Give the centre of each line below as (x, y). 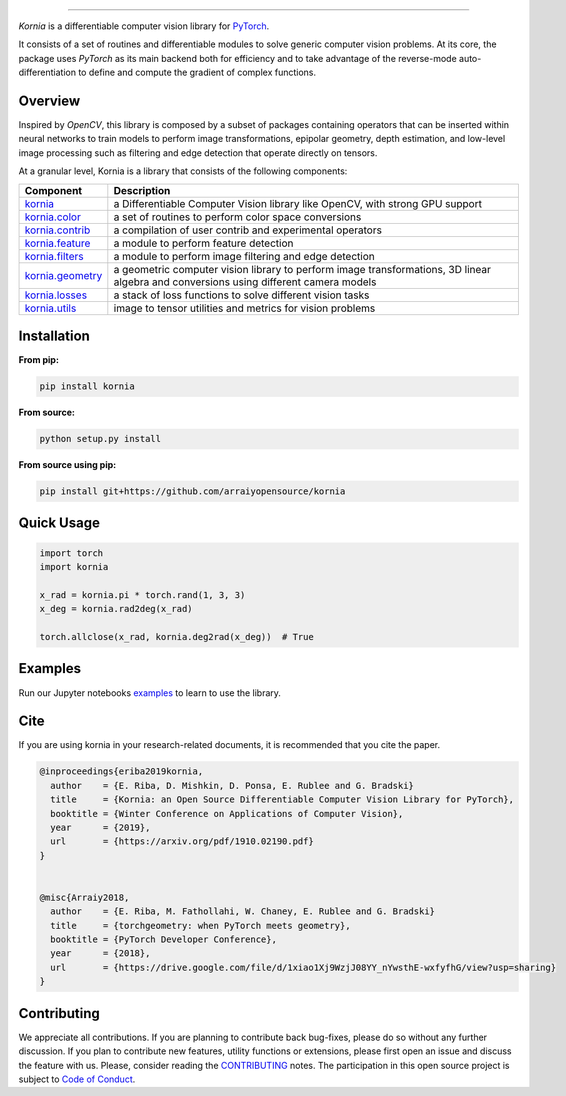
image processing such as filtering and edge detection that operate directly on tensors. (198, 152)
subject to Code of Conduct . (77, 1079)
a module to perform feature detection (203, 243)
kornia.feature (57, 243)
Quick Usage (59, 523)
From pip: (39, 360)
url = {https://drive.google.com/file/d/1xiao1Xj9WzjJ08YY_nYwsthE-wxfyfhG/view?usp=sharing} (303, 967)
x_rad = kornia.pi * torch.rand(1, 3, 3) (142, 594)
